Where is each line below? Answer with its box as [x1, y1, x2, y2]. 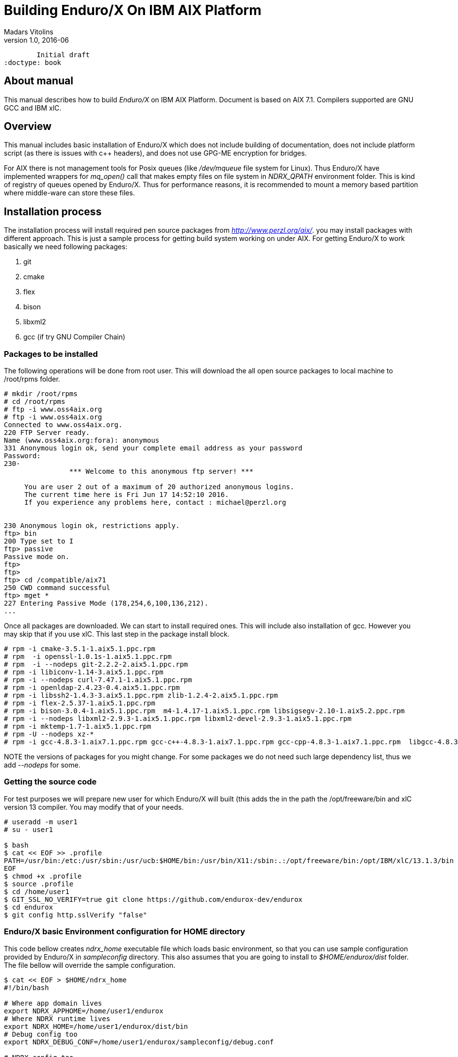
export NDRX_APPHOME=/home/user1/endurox [4, 1007, 164, 1015]
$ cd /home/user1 [4, 887, 69, 896]
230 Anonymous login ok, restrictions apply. [4, 522, 180, 530]
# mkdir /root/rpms [4, 390, 78, 398]
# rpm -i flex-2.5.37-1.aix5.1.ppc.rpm [4, 699, 155, 707]
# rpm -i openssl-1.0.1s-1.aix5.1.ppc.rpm [4, 653, 172, 661]
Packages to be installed [4, 349, 98, 359]
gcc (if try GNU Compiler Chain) [23, 333, 126, 341]
